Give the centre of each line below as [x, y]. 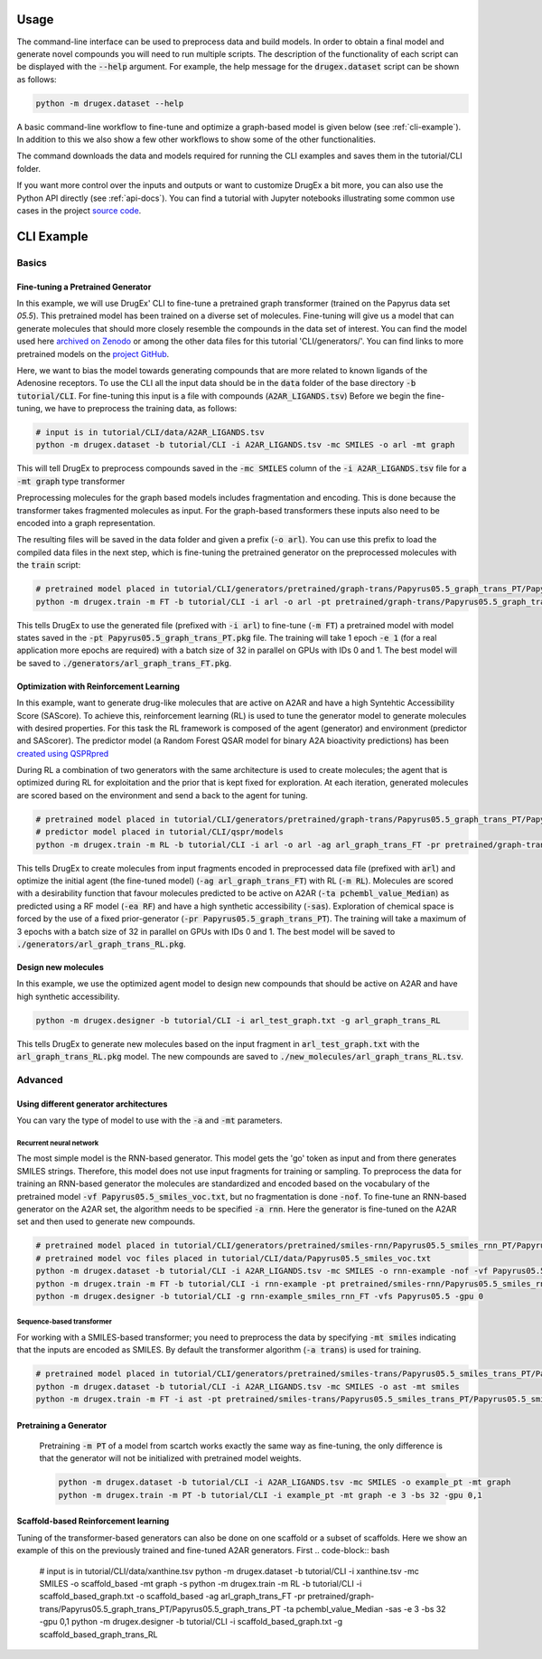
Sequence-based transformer [64, 1322]
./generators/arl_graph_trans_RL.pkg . [102, 944]
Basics [32, 262]
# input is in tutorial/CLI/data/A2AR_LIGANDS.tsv [150, 433]
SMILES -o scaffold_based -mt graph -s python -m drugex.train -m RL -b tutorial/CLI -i [201, 1583]
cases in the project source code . [79, 211]
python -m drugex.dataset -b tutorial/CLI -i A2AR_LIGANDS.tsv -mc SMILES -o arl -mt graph [245, 445]
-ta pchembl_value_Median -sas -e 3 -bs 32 [364, 1608]
